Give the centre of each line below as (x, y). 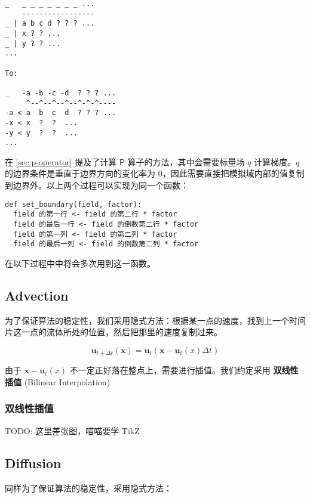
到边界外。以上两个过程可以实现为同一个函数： (97, 185)
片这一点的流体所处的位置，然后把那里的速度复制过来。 (113, 332)
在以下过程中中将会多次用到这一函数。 (80, 263)
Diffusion (33, 463)
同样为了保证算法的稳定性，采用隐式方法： (88, 488)
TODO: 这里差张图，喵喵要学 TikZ (72, 430)
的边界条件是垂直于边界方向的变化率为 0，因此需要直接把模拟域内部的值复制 (155, 173)
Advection (37, 295)
